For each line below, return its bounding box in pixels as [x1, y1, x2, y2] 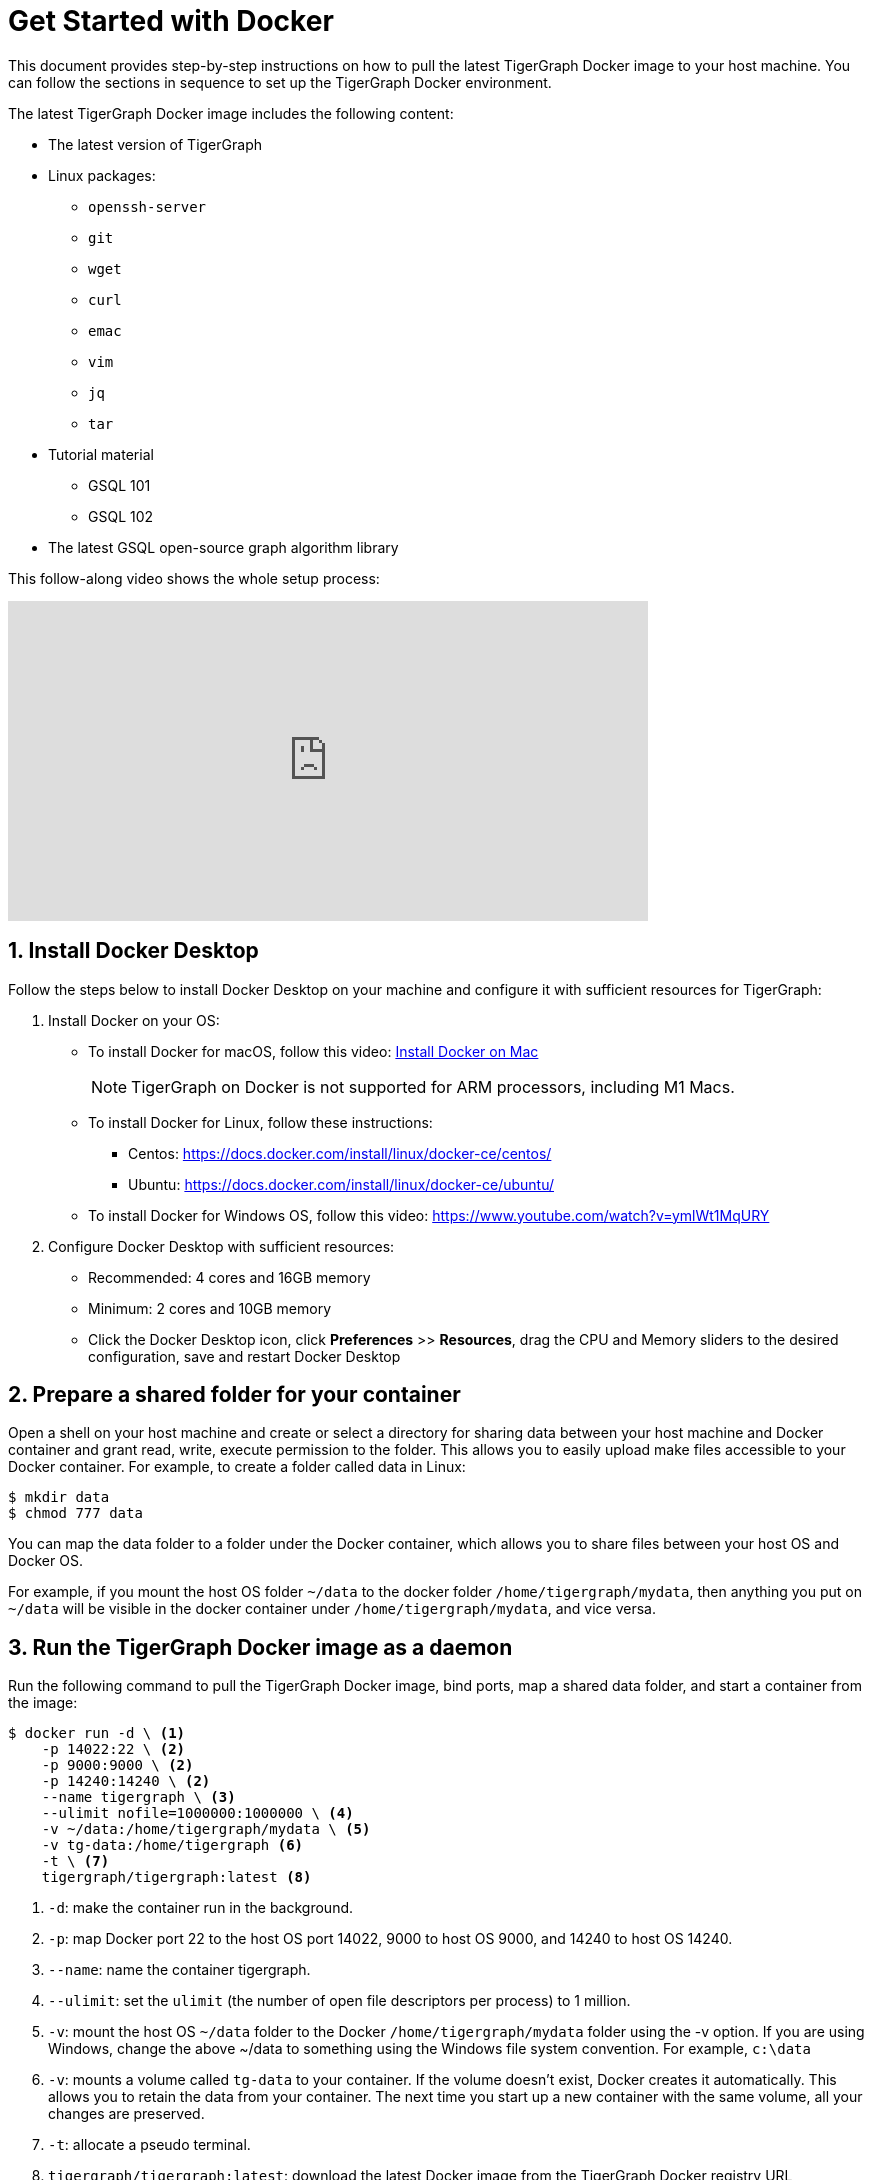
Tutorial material [48, 445, 154, 463]
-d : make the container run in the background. [48, 1899, 354, 1917]
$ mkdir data [8, 1489, 110, 1506]
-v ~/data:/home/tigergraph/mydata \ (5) [41, 1821, 371, 1838]
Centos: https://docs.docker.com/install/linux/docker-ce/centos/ [128, 1144, 552, 1162]
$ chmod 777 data [8, 1505, 143, 1522]
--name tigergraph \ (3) [41, 1789, 236, 1806]
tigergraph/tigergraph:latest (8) [41, 1869, 312, 1886]
